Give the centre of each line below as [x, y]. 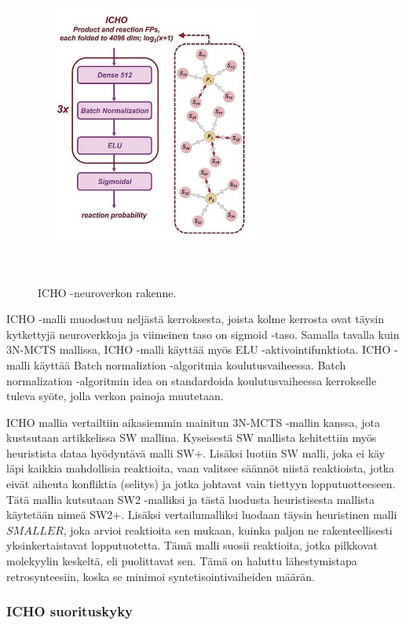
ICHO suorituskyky [70, 611]
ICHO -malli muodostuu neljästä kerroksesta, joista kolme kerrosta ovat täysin [195, 319]
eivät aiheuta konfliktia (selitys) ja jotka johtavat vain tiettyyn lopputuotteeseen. [201, 484]
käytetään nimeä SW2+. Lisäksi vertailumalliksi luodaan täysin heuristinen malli [202, 515]
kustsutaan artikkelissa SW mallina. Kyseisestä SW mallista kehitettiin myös [192, 437]
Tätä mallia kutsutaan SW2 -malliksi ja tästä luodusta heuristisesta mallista [190, 499]
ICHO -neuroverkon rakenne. [107, 292]
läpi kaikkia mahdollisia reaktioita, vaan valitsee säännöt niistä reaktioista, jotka [201, 468]
